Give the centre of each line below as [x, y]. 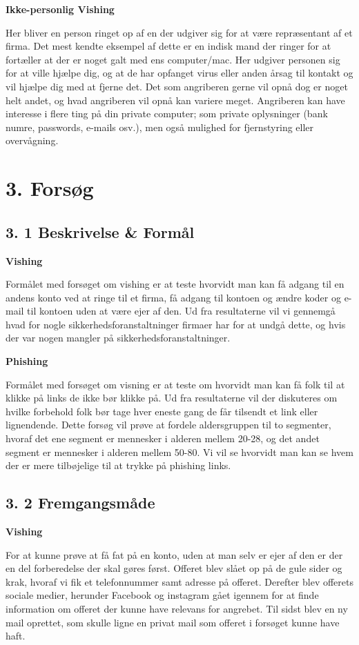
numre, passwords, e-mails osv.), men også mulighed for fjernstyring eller [160, 127]
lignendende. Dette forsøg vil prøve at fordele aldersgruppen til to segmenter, [168, 425]
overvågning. [32, 140]
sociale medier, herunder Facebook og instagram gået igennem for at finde [162, 595]
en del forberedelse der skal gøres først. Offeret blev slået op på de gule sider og [174, 568]
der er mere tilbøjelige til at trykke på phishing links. [118, 465]
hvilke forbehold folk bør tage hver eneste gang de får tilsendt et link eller [162, 411]
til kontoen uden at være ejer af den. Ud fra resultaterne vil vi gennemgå [181, 311]
